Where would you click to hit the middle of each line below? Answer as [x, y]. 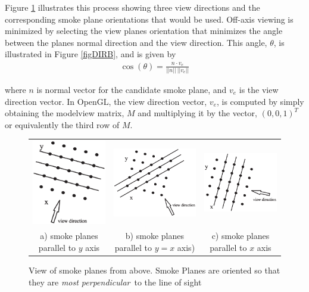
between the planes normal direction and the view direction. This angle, [136, 42]
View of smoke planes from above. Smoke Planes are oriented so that [154, 270]
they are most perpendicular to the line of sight [115, 282]
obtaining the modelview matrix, [65, 113]
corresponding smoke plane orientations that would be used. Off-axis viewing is [149, 19]
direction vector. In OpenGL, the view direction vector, [106, 101]
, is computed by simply [260, 101]
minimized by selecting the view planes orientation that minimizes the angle [144, 31]
